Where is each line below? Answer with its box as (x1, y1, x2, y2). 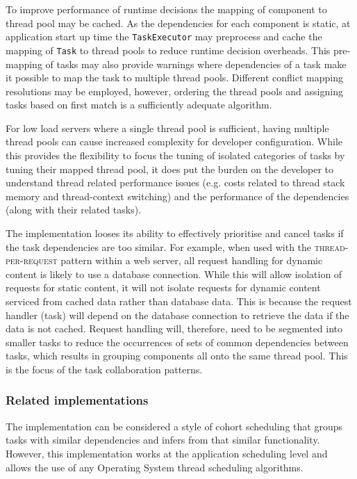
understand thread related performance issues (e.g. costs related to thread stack (6, 175, 345, 190)
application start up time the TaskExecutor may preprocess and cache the (6, 29, 322, 44)
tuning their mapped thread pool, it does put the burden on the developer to (6, 161, 334, 176)
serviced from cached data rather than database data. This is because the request (6, 294, 352, 308)
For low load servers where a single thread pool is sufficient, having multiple (6, 120, 329, 135)
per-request (6, 253, 58, 268)
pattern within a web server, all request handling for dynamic (60, 253, 323, 268)
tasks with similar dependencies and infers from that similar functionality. (6, 432, 320, 447)
